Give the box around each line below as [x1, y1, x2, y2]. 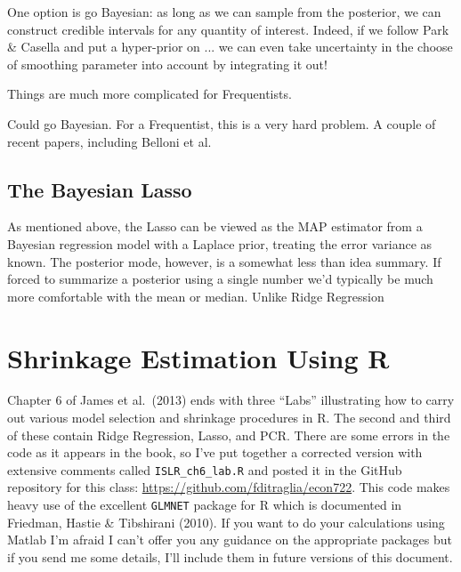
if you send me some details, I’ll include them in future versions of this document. [7, 547, 453, 566]
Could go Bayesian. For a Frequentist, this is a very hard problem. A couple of [7, 114, 436, 133]
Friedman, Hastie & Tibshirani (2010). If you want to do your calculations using [7, 512, 445, 531]
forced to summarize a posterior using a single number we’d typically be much [7, 270, 433, 288]
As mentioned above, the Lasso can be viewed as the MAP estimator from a [7, 217, 423, 236]
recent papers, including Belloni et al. [7, 132, 212, 150]
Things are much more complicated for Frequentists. [7, 85, 292, 103]
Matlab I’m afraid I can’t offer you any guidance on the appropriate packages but [7, 530, 452, 549]
